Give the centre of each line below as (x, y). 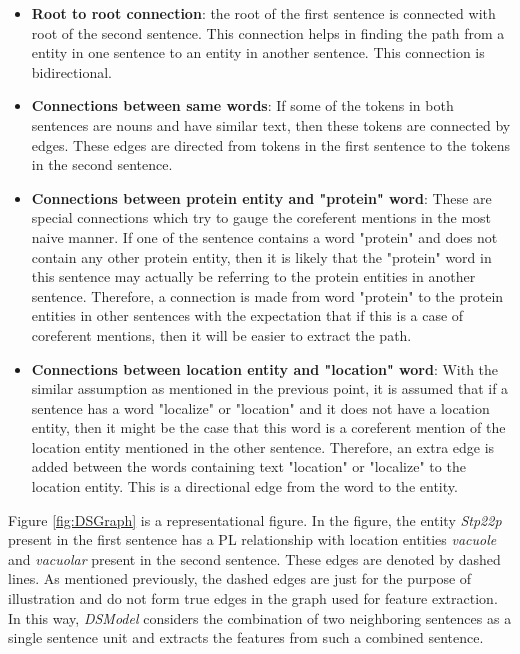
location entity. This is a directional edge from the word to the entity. (244, 486)
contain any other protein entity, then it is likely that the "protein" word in (261, 256)
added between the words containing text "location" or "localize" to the (248, 466)
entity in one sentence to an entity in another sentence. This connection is (258, 52)
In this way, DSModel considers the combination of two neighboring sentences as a (260, 617)
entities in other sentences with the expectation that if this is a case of (247, 315)
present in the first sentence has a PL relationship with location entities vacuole (252, 539)
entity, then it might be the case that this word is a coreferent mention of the (268, 427)
